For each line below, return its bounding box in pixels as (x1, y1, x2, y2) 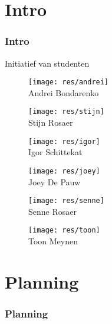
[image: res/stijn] (28, 107, 104, 116)
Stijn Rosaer (28, 116, 73, 129)
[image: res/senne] (28, 197, 104, 205)
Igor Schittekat (28, 146, 83, 158)
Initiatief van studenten (5, 57, 90, 69)
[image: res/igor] (28, 137, 100, 146)
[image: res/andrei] (28, 78, 109, 87)
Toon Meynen (28, 235, 78, 247)
